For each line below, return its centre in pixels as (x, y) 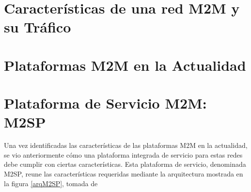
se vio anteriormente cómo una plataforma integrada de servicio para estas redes (123, 154)
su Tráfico (38, 27)
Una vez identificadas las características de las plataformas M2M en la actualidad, (126, 145)
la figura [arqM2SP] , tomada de (51, 183)
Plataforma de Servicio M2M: (105, 103)
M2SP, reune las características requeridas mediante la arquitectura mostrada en (124, 174)
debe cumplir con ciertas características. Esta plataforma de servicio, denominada (125, 164)
